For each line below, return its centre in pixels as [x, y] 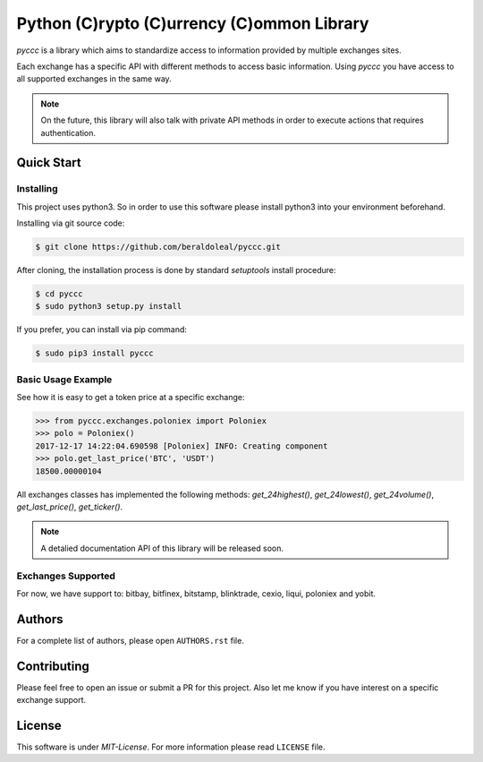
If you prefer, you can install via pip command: [102, 330]
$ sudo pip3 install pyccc [94, 353]
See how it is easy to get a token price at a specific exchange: [131, 398]
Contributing [53, 666]
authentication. [68, 133]
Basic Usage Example [64, 379]
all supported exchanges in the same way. [94, 79]
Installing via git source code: [71, 223]
